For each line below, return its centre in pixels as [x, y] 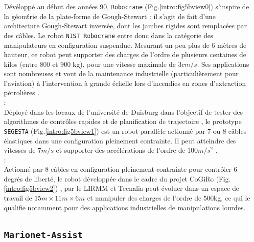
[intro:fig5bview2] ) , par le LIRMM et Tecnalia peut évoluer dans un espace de [122, 188]
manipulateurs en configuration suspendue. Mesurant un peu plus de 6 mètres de [125, 45]
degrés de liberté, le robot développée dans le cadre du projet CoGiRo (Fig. [117, 178]
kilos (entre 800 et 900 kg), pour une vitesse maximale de [90, 64]
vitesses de [20, 150]
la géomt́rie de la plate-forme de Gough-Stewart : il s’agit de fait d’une [110, 16]
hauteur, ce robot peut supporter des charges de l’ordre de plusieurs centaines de [125, 54]
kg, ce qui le [232, 198]
